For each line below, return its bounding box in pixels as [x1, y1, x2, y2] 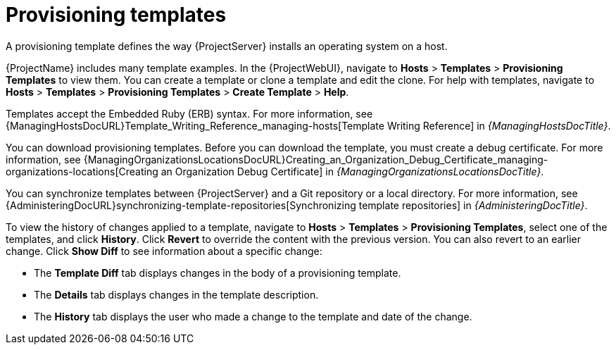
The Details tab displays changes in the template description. [34, 288, 319, 301]
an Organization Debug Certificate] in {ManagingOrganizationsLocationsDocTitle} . [161, 165, 544, 177]
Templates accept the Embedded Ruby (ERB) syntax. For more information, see [6, 107, 373, 120]
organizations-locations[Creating [6, 165, 158, 177]
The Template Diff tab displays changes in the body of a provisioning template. [34, 266, 401, 279]
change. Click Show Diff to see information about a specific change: [6, 244, 322, 257]
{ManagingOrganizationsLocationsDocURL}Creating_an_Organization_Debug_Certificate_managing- [83, 153, 548, 165]
